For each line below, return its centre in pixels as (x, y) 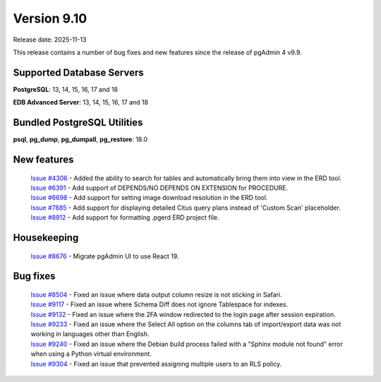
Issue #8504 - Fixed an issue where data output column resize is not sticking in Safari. (156, 294)
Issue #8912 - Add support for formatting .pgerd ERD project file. (125, 217)
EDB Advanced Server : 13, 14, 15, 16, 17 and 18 (80, 102)
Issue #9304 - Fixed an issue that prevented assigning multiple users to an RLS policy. (156, 364)
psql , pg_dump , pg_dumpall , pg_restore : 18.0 (80, 139)
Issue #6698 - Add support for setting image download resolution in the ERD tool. (149, 198)
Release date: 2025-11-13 (50, 40)
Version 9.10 (50, 18)
